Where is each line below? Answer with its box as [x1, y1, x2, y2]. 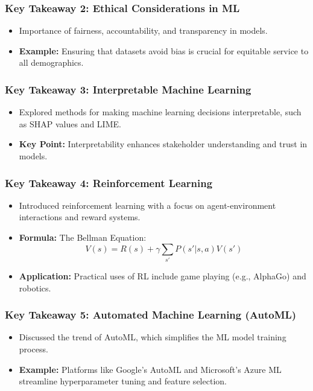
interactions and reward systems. [19, 211, 141, 223]
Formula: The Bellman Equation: [19, 231, 147, 243]
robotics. [19, 281, 51, 294]
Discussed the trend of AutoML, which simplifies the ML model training [19, 331, 286, 343]
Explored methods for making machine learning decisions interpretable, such [19, 106, 302, 118]
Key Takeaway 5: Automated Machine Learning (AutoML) [5, 307, 297, 322]
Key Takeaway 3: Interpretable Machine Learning [5, 81, 251, 97]
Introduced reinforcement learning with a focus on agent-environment [19, 199, 276, 211]
